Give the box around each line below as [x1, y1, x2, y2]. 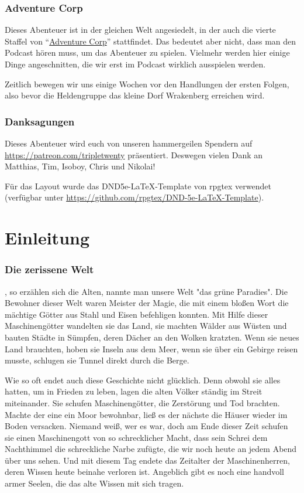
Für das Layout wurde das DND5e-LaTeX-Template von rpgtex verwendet [5, 179, 271, 192]
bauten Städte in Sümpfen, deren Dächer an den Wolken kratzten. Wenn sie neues [5, 331, 299, 343]
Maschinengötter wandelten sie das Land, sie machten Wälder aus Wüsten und [5, 319, 287, 332]
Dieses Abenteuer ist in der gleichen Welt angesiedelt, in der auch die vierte [5, 23, 276, 36]
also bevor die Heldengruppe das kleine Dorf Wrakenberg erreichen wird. [5, 89, 265, 101]
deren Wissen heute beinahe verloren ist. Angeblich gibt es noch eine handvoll [5, 465, 284, 478]
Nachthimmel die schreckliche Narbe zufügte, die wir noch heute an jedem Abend [5, 443, 297, 455]
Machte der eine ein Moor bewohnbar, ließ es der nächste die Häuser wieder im [5, 408, 288, 420]
